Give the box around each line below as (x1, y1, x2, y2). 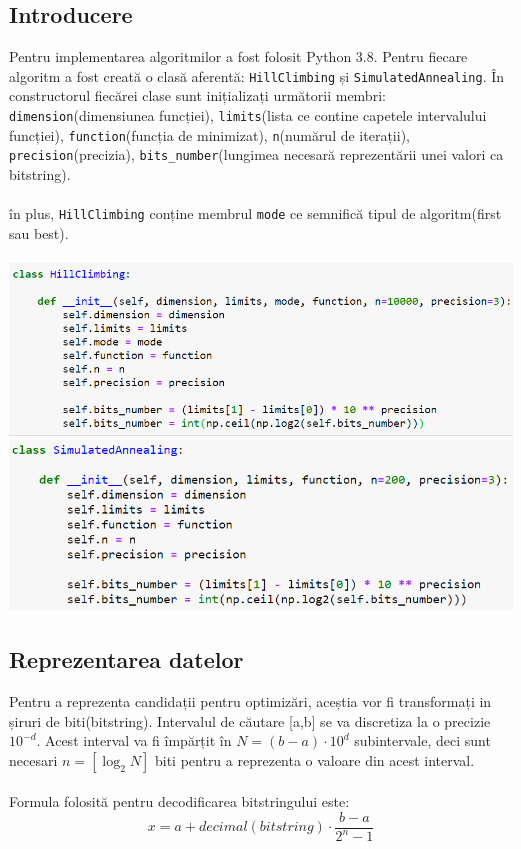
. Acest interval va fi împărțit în (36, 730, 232, 751)
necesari (9, 749, 58, 770)
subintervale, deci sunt (354, 730, 491, 751)
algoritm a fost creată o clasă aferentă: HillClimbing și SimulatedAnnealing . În (9, 65, 505, 86)
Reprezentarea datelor (9, 644, 244, 675)
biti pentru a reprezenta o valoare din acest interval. (154, 749, 475, 770)
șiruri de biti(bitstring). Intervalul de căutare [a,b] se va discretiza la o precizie (9, 710, 491, 731)
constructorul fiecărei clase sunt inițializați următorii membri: (9, 85, 386, 106)
